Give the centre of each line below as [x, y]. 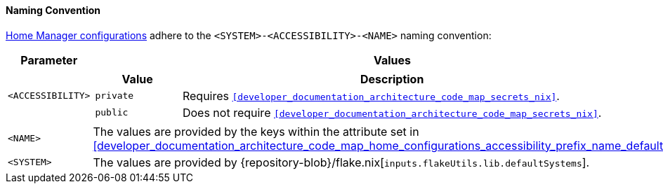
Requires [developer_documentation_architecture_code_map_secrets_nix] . [371, 96]
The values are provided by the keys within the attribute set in [256, 131]
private [114, 96]
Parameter [49, 60]
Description [392, 79]
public [112, 113]
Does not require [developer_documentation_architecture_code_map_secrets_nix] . [392, 112]
